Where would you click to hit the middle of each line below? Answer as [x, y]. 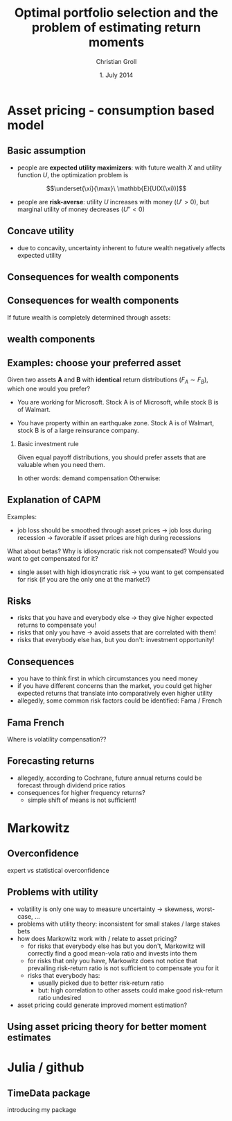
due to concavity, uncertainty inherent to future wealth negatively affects [121, 247]
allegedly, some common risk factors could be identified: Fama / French [119, 701]
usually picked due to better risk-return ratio [101, 983]
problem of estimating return [116, 27]
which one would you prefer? [49, 388]
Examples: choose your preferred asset [94, 363]
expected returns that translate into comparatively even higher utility [115, 694]
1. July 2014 [116, 75]
